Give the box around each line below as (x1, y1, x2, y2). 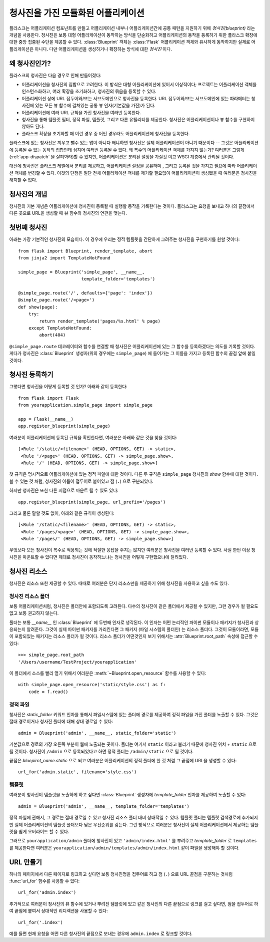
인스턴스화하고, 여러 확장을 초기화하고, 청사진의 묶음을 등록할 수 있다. (21, 88, 156, 95)
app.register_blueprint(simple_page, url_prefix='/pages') (18, 499, 166, 505)
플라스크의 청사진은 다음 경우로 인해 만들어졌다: (9, 72, 102, 78)
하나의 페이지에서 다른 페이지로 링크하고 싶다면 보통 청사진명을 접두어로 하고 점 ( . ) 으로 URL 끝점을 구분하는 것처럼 (9, 871, 233, 877)
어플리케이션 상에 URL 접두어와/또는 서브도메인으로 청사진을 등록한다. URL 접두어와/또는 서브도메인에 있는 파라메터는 (21, 95, 250, 101)
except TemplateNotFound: (28, 325, 92, 331)
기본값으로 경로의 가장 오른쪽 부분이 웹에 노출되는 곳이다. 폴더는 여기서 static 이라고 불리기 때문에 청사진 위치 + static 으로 (9, 741, 257, 747)
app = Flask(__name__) (18, 416, 74, 422)
